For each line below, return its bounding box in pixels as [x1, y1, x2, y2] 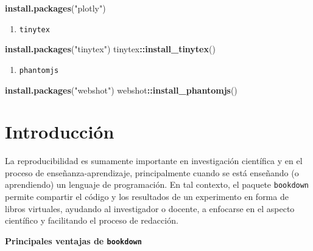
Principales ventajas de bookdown [5, 234, 142, 247]
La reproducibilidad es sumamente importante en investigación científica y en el [5, 154, 303, 167]
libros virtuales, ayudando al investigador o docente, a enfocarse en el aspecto [5, 202, 295, 215]
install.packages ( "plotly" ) [5, 2, 106, 14]
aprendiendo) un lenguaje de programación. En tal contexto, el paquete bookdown [5, 178, 309, 191]
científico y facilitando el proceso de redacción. [5, 214, 178, 227]
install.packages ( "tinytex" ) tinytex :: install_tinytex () [5, 43, 216, 55]
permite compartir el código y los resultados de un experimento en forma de [5, 190, 289, 203]
